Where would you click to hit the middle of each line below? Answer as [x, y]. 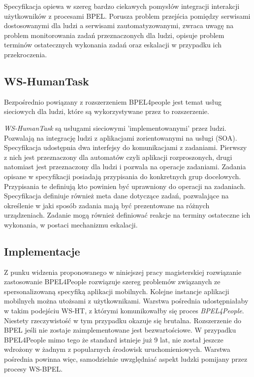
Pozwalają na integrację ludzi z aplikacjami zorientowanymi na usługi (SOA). [121, 137]
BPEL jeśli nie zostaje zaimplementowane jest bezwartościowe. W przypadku [120, 330]
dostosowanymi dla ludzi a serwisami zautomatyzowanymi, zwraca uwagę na [119, 25]
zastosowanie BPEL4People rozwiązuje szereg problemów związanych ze [112, 282]
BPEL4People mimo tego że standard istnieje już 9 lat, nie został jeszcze [114, 339]
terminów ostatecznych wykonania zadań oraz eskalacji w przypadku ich [113, 45]
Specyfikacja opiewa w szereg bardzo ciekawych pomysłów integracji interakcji [122, 6]
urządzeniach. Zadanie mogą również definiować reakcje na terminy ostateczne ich [127, 215]
